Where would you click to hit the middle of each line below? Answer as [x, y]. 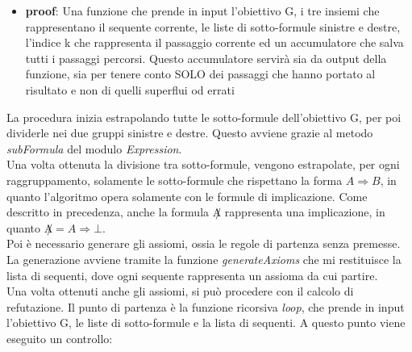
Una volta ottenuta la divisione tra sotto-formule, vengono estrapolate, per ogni [203, 164]
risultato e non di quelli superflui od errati [130, 89]
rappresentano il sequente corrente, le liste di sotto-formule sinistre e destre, [213, 26]
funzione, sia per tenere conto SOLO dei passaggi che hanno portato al [200, 74]
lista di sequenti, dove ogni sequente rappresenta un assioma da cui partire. [192, 275]
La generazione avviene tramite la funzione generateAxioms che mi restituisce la [204, 259]
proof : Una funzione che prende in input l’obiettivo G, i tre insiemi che [202, 10]
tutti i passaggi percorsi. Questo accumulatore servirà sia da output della [206, 58]
